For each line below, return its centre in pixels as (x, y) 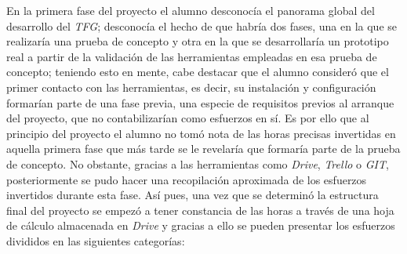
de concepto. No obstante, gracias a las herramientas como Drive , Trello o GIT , (198, 163)
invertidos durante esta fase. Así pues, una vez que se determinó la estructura (193, 195)
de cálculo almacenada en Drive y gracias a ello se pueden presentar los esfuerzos (201, 225)
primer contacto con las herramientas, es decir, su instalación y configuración (191, 87)
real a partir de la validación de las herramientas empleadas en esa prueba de (192, 56)
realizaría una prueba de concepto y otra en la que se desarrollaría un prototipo (198, 41)
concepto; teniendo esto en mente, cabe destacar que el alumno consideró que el (198, 72)
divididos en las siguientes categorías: (96, 240)
